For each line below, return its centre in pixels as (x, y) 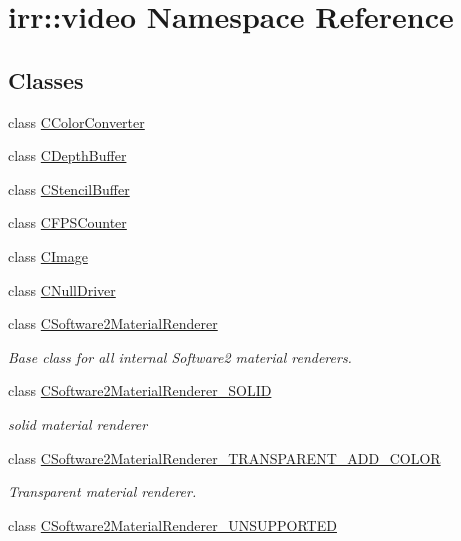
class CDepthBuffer (67, 155)
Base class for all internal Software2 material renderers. (180, 356)
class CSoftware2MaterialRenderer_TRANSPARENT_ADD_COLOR (224, 457)
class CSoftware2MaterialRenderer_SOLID (140, 390)
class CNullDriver (62, 289)
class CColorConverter (76, 121)
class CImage (48, 255)
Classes (46, 79)
